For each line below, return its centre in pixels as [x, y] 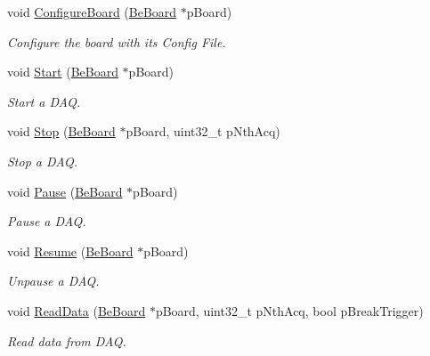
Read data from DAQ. [67, 340]
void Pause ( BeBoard [65, 191]
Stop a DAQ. [42, 161]
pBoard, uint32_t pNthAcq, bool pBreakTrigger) [289, 310]
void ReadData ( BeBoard [77, 310]
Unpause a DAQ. [53, 281]
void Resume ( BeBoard [70, 251]
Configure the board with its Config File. [117, 41]
